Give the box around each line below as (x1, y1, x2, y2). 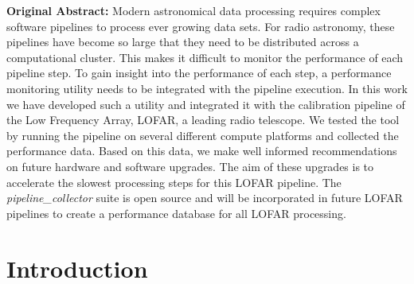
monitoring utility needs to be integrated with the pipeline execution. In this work (6, 80, 408, 96)
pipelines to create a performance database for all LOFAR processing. (6, 204, 346, 221)
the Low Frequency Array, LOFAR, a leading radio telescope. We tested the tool (6, 111, 400, 128)
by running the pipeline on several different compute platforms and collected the (6, 126, 399, 143)
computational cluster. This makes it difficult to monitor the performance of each (6, 49, 404, 65)
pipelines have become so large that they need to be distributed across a (6, 33, 359, 50)
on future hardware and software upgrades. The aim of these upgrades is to (6, 158, 374, 174)
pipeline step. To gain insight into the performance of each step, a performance (6, 64, 392, 81)
